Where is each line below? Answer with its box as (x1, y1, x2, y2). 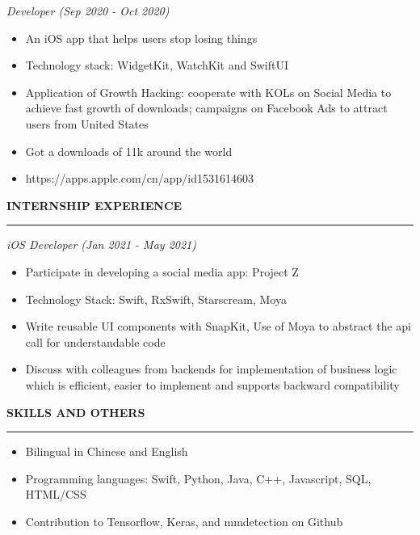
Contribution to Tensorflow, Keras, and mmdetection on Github (25, 512, 343, 529)
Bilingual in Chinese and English (25, 443, 188, 460)
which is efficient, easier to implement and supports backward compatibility (25, 376, 400, 393)
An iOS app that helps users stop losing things (25, 29, 258, 46)
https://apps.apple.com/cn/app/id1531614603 (25, 170, 254, 187)
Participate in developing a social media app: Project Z (25, 263, 299, 280)
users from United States (25, 115, 149, 132)
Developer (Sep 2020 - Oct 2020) (6, 2, 170, 19)
